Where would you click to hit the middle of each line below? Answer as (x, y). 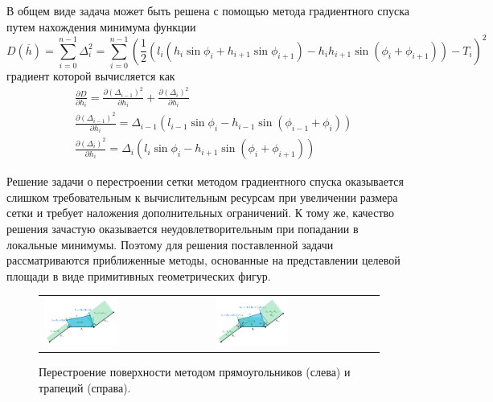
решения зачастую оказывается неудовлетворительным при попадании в (183, 229)
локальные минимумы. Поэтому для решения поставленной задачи (170, 244)
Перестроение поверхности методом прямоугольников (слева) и (195, 371)
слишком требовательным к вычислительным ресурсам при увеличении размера (202, 197)
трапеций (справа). (85, 387)
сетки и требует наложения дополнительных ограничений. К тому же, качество (201, 213)
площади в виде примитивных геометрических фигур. (139, 275)
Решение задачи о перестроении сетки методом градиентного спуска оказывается (205, 181)
